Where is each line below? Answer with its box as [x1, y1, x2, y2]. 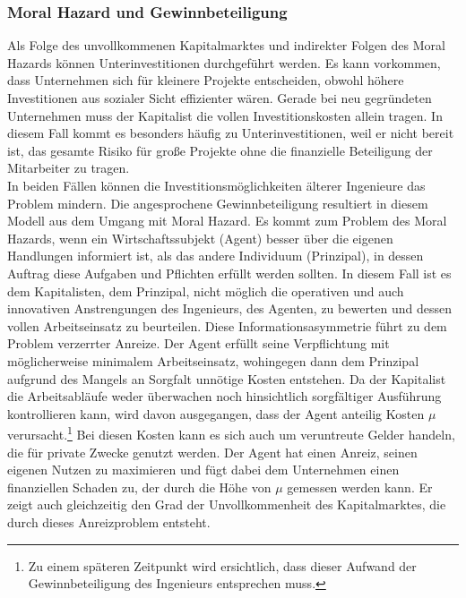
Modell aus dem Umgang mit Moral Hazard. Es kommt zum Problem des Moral [7, 211, 447, 230]
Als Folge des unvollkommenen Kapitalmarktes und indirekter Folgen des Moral [7, 36, 445, 55]
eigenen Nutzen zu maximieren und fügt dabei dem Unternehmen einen [7, 460, 400, 479]
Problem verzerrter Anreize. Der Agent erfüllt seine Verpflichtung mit [7, 334, 390, 353]
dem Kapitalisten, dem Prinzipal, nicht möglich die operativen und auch [7, 281, 404, 300]
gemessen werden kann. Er [287, 477, 433, 496]
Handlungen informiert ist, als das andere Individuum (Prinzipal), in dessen [7, 246, 424, 265]
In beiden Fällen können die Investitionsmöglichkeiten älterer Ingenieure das [7, 175, 426, 194]
